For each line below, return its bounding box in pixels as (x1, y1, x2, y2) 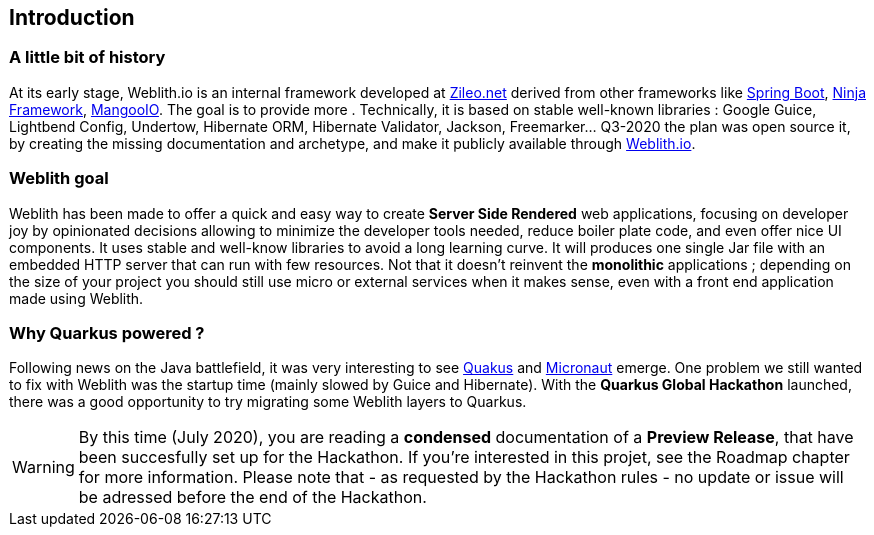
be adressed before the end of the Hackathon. (78, 487, 427, 508)
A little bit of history (9, 47, 166, 68)
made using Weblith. (9, 289, 144, 307)
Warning (12, 457, 75, 478)
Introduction (9, 5, 135, 30)
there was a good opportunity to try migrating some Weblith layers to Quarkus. (9, 393, 527, 411)
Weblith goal (9, 168, 109, 189)
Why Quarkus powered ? (9, 322, 205, 343)
